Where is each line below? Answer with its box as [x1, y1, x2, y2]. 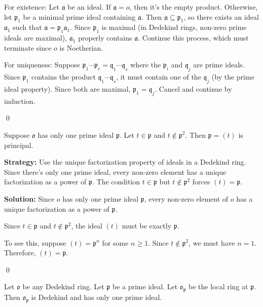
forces [192, 176, 210, 187]
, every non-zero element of [144, 193, 229, 204]
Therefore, [4, 247, 36, 258]
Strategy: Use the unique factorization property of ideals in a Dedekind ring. [4, 157, 246, 167]
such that [13, 22, 42, 32]
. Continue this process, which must [138, 32, 249, 43]
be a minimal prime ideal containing [23, 11, 136, 22]
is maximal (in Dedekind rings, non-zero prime [101, 22, 247, 32]
